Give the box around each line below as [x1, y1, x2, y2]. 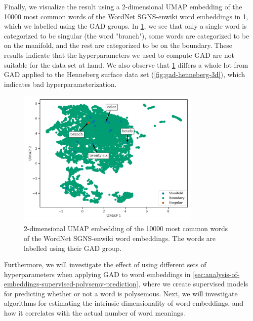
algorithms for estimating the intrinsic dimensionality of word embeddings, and [4, 298, 244, 308]
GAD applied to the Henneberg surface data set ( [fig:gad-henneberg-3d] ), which [4, 69, 245, 80]
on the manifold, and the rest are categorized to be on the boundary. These [4, 40, 232, 50]
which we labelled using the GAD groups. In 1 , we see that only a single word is [4, 21, 247, 31]
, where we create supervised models [138, 279, 248, 289]
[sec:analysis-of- [193, 269, 240, 279]
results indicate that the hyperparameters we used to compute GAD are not [4, 49, 234, 60]
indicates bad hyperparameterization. [4, 79, 117, 89]
